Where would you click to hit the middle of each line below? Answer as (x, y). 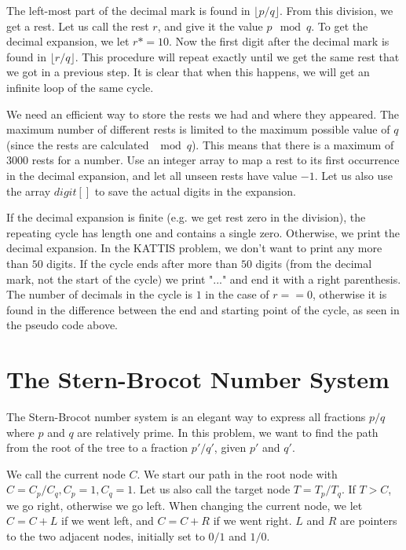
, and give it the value (210, 26)
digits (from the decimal (314, 263)
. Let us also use (353, 175)
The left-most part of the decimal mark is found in (128, 10)
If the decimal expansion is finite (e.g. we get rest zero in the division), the (186, 217)
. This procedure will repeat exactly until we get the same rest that (237, 56)
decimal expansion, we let (68, 41)
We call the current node (66, 473)
